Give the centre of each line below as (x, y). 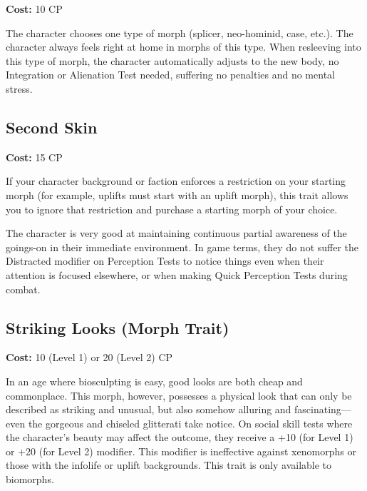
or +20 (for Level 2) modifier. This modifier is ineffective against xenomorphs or (181, 451)
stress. (19, 88)
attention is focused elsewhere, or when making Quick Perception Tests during (177, 274)
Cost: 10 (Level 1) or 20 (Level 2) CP (89, 357)
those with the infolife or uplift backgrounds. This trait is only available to (169, 465)
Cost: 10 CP (34, 9)
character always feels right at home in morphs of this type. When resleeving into (183, 47)
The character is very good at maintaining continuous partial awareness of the (176, 233)
